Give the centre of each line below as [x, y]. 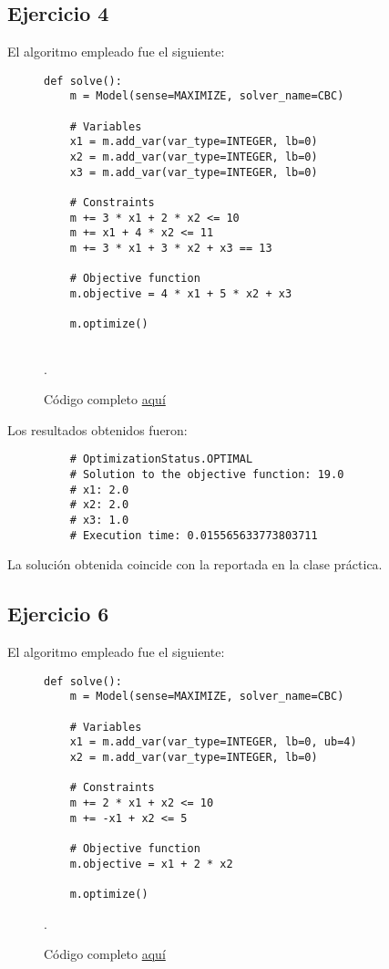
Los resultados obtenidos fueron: [97, 429]
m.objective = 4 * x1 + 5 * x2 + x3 [181, 293]
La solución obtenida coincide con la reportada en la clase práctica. [195, 564]
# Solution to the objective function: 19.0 [207, 475]
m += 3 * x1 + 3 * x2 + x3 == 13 [171, 249]
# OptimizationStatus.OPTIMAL [161, 459]
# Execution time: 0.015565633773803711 [194, 535]
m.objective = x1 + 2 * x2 [151, 864]
